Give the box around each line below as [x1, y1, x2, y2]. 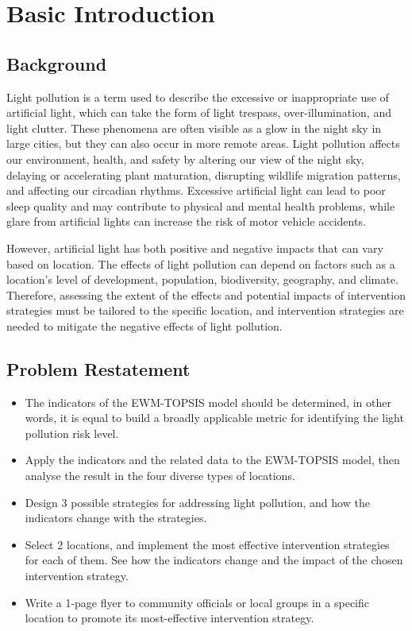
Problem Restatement [6, 356, 191, 381]
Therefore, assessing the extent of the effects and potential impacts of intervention [6, 286, 406, 303]
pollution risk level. [25, 424, 119, 441]
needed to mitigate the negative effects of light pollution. [6, 317, 283, 334]
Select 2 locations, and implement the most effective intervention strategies [25, 536, 390, 552]
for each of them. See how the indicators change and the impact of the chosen [25, 552, 403, 568]
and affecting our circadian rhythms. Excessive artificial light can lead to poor [6, 182, 386, 199]
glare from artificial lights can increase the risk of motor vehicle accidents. [6, 213, 366, 230]
